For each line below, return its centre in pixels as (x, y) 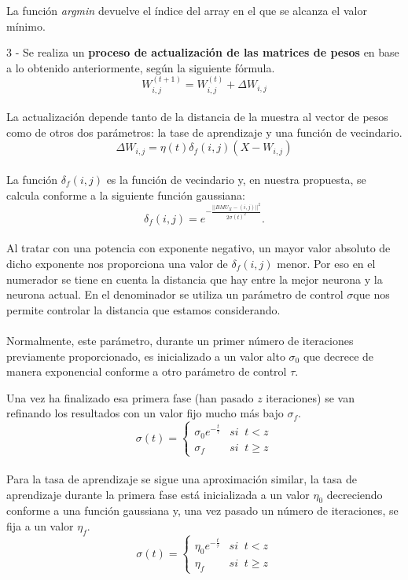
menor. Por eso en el (326, 264)
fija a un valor (40, 525)
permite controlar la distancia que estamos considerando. (143, 309)
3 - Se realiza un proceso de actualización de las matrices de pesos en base (203, 52)
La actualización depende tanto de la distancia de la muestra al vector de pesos (197, 117)
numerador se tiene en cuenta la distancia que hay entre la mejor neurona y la (195, 279)
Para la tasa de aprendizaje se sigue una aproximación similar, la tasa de (182, 478)
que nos (371, 294)
